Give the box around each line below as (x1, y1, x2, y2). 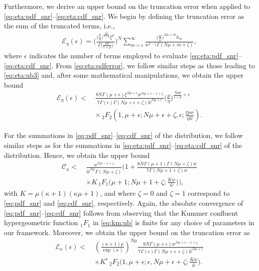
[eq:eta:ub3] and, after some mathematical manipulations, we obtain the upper (4, 70, 244, 80)
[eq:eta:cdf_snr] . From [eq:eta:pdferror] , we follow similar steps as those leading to (4, 60, 255, 70)
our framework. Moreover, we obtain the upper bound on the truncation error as (4, 227, 250, 237)
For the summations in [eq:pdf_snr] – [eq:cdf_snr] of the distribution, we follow (4, 130, 243, 140)
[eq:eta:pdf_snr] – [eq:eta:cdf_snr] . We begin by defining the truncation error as (4, 10, 245, 21)
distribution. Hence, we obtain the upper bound (4, 149, 150, 160)
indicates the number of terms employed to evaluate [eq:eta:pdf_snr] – (29, 50, 242, 60)
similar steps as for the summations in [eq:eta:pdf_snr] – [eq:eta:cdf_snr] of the (4, 139, 242, 150)
